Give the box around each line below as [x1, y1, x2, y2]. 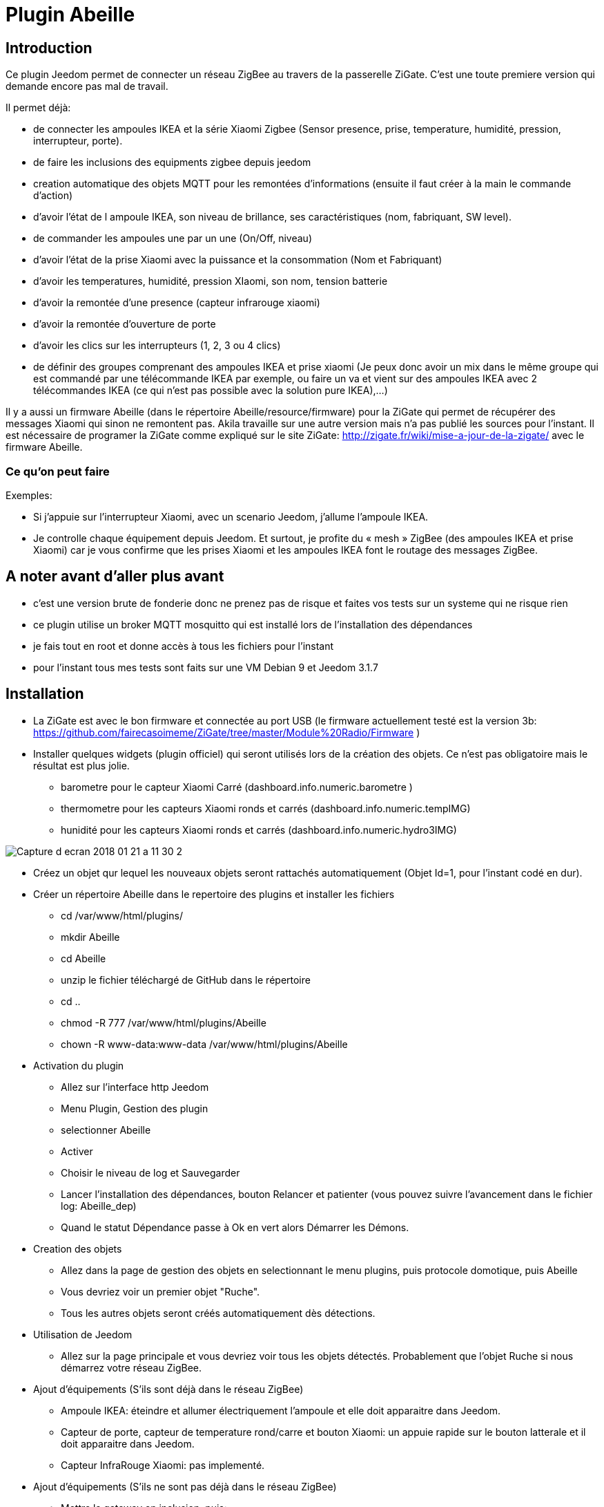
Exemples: [6, 489, 52, 501]
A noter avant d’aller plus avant [6, 568, 224, 586]
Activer [61, 1145, 93, 1157]
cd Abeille [61, 952, 106, 964]
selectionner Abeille [61, 1123, 151, 1136]
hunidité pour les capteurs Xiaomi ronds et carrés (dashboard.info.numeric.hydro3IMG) [61, 823, 457, 836]
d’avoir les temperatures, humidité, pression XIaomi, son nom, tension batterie [33, 275, 388, 288]
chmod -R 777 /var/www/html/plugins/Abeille [61, 1016, 266, 1029]
